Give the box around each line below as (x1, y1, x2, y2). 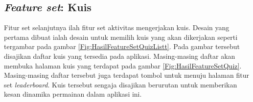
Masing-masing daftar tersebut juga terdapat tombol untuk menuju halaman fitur (4, 70, 249, 80)
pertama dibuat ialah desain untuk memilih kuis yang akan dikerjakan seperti (4, 32, 238, 42)
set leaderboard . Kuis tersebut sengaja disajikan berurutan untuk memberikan (4, 79, 237, 89)
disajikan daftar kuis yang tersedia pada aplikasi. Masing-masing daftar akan (4, 51, 235, 61)
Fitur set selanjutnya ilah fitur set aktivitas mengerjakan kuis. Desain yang (4, 22, 230, 33)
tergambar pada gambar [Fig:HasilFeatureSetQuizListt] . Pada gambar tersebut (4, 41, 240, 51)
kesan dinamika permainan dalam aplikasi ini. (4, 89, 142, 99)
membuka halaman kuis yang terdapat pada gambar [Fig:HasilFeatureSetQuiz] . (4, 60, 242, 70)
